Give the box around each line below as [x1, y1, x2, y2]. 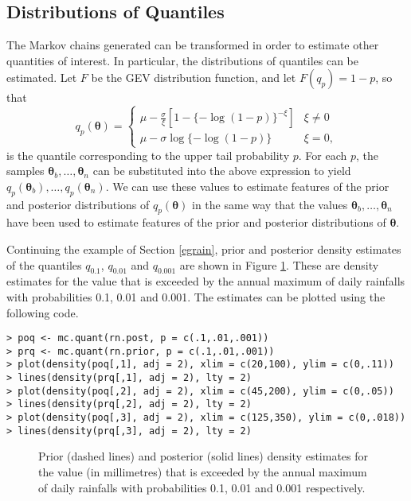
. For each [298, 146, 347, 163]
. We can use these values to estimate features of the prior [105, 177, 389, 194]
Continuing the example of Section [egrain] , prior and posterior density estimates [6, 240, 401, 257]
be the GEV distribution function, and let [91, 69, 296, 86]
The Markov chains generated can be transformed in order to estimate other [6, 37, 379, 53]
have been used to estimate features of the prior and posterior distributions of [6, 214, 386, 231]
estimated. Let [6, 69, 77, 86]
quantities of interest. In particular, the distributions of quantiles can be [6, 52, 358, 68]
